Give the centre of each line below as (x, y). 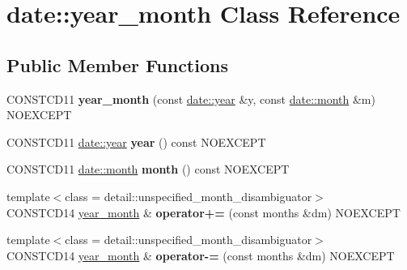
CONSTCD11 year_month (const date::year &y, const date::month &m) (191, 99)
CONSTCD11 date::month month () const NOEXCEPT (148, 169)
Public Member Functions (117, 64)
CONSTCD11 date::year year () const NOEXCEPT (136, 141)
